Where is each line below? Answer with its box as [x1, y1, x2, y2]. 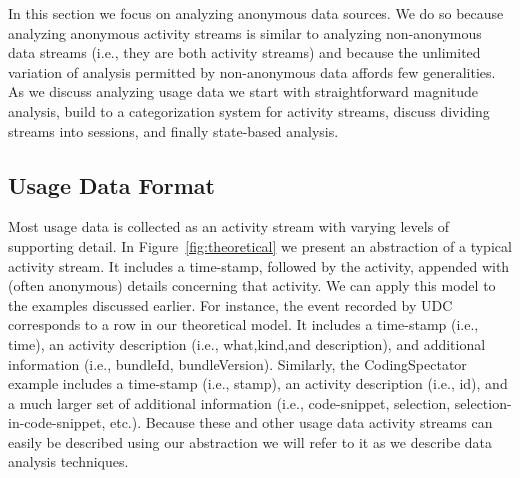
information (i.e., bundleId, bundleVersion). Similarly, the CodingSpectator [8, 353, 467, 374]
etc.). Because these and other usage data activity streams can [109, 412, 493, 433]
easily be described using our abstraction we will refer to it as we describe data [8, 431, 493, 452]
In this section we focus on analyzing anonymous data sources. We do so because [8, 3, 504, 23]
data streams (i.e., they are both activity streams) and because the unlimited [8, 42, 481, 63]
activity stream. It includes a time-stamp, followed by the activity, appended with [8, 255, 510, 276]
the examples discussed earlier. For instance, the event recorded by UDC [8, 294, 453, 315]
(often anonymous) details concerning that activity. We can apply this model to [8, 275, 496, 296]
